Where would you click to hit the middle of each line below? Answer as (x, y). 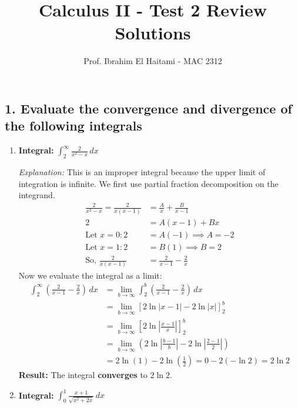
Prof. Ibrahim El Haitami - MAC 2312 (153, 61)
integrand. (37, 195)
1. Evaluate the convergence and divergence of (148, 108)
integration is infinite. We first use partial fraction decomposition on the (148, 183)
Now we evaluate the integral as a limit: (90, 275)
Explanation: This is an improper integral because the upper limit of (142, 171)
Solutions (153, 33)
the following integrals (73, 126)
